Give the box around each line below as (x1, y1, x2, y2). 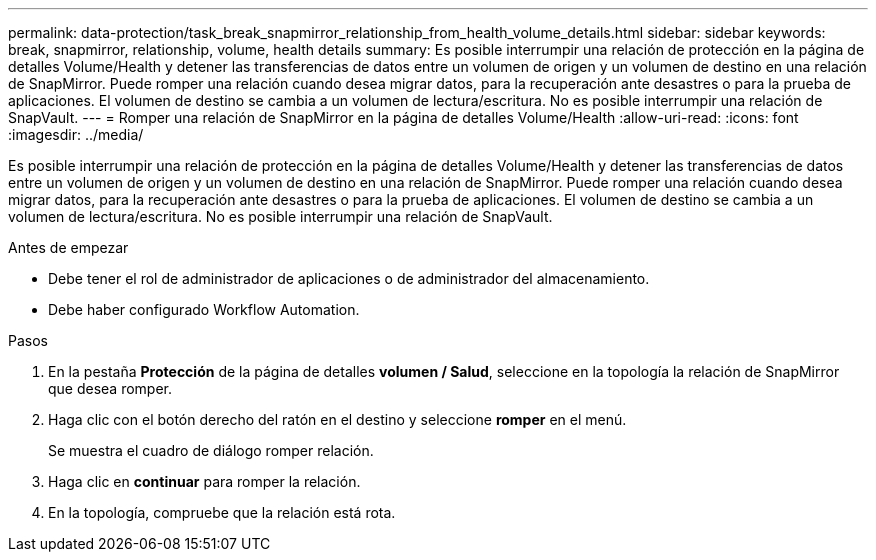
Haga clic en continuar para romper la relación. (48, 473, 361, 490)
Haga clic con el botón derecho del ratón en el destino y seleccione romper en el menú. (48, 411, 627, 428)
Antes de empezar (8, 239, 129, 256)
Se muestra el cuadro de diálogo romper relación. (48, 442, 374, 459)
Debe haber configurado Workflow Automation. (48, 301, 360, 318)
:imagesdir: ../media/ (8, 126, 144, 143)
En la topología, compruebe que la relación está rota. (48, 504, 396, 521)
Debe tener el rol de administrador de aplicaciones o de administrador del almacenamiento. (48, 270, 650, 287)
